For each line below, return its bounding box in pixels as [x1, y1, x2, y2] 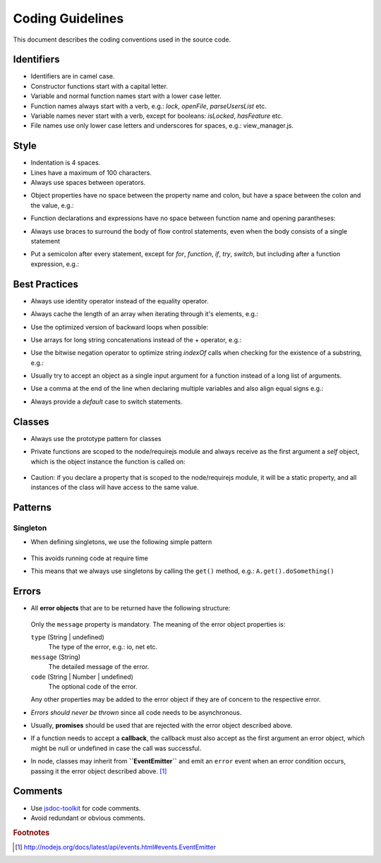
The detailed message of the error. [48, 663, 150, 671]
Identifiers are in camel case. [30, 72, 115, 80]
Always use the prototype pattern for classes [30, 434, 162, 442]
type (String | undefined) [30, 632, 105, 641]
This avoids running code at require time [30, 554, 148, 562]
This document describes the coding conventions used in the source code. [13, 35, 231, 44]
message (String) [30, 653, 81, 661]
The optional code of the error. [48, 682, 138, 691]
